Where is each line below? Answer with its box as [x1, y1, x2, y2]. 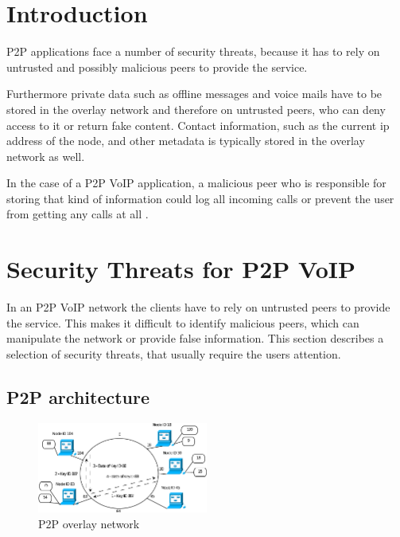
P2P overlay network [38, 515, 140, 531]
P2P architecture [6, 384, 150, 409]
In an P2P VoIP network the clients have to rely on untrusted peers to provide [6, 299, 390, 316]
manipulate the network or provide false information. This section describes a [6, 330, 384, 347]
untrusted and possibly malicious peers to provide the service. [6, 58, 308, 75]
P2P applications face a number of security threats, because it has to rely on [6, 43, 380, 60]
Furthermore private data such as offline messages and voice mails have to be [6, 85, 383, 102]
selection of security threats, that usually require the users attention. [6, 345, 341, 362]
